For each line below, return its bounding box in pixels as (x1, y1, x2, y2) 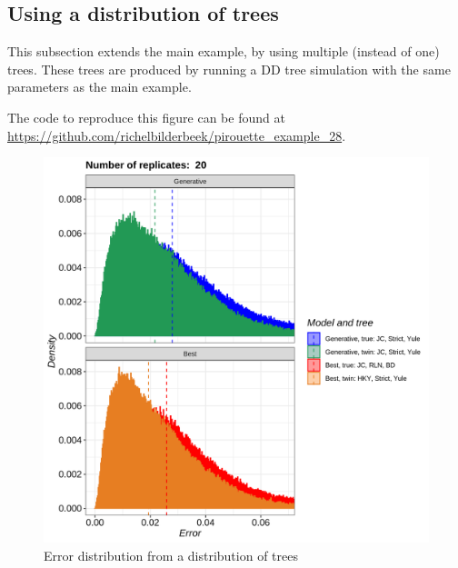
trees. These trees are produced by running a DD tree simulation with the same (7, 59, 451, 78)
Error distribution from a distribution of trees (44, 545, 298, 564)
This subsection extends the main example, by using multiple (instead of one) (7, 42, 440, 61)
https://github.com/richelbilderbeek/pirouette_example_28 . (7, 125, 346, 144)
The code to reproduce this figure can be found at (7, 107, 285, 126)
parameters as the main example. (7, 77, 192, 96)
